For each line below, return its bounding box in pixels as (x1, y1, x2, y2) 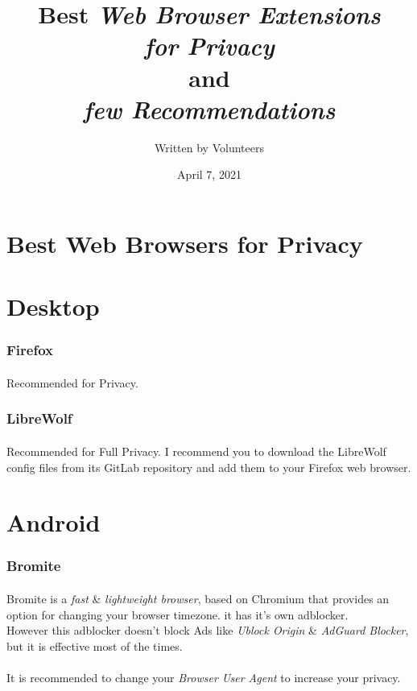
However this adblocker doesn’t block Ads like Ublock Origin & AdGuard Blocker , (6, 622, 409, 639)
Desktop (6, 290, 100, 323)
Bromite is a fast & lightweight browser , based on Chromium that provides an (6, 590, 390, 606)
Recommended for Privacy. (6, 374, 138, 391)
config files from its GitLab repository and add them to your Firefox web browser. (6, 458, 411, 475)
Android (6, 506, 101, 539)
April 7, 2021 (177, 166, 242, 183)
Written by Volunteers (155, 139, 264, 155)
